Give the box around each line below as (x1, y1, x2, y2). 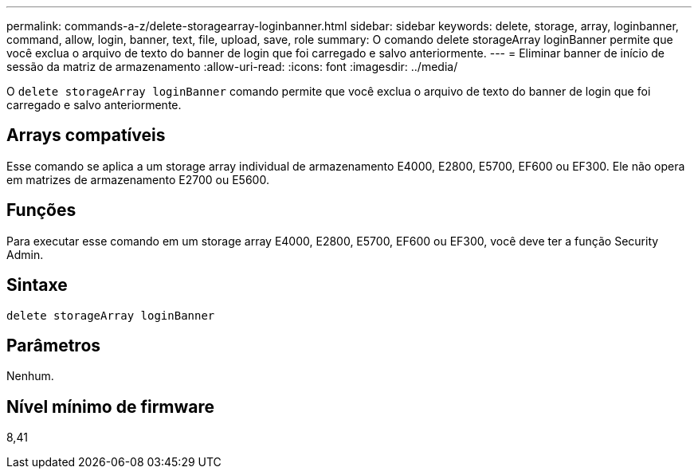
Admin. (6, 247, 44, 261)
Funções (6, 200, 76, 221)
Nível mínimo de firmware (6, 396, 215, 417)
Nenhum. (6, 369, 54, 383)
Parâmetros (6, 335, 101, 355)
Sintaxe (6, 275, 68, 296)
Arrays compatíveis (6, 125, 166, 146)
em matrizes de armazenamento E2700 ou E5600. (6, 172, 269, 186)
